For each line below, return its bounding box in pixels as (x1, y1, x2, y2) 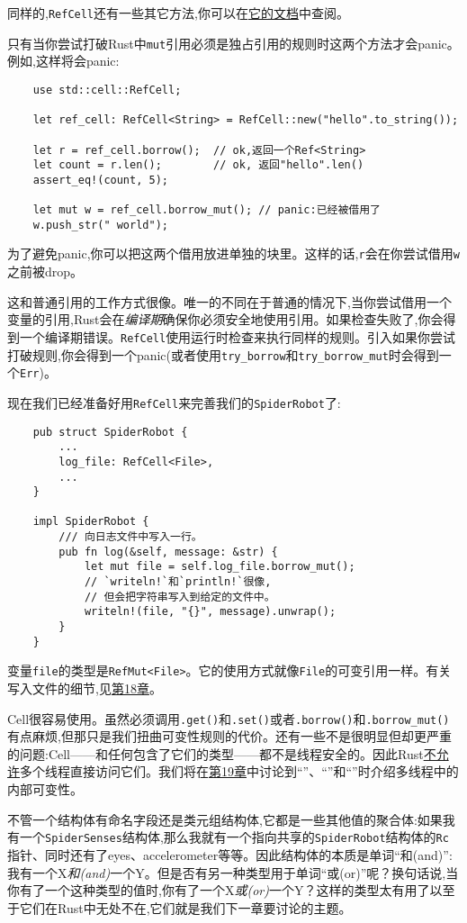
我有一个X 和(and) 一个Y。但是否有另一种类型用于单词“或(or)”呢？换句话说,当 (7, 863, 459, 882)
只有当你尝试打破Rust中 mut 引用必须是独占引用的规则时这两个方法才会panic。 (7, 33, 460, 52)
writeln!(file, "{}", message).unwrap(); (84, 605, 337, 619)
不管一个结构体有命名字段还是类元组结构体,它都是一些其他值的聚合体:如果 (7, 810, 443, 828)
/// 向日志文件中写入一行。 (58, 530, 202, 544)
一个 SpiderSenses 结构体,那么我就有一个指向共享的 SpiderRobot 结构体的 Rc (19, 828, 449, 846)
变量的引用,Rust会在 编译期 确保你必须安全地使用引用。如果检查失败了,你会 (7, 310, 444, 329)
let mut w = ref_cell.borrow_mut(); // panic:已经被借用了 (32, 204, 381, 217)
